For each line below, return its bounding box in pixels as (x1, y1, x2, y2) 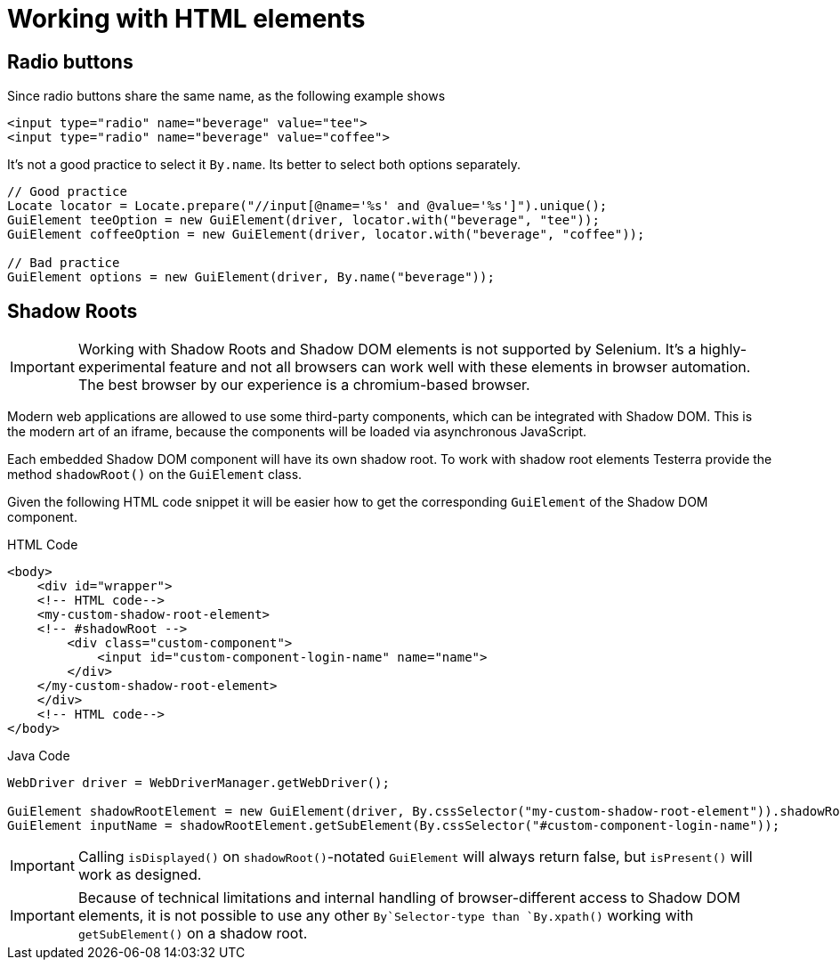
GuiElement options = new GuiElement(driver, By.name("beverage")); (7, 270, 495, 285)
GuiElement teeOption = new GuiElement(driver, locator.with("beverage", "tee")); (7, 213, 600, 228)
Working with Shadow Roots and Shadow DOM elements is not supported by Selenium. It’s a (77, 340, 697, 359)
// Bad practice (7, 256, 120, 271)
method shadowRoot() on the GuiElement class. (7, 467, 303, 483)
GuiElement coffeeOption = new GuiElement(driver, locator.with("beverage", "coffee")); (7, 227, 645, 242)
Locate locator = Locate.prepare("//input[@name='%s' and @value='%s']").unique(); (7, 199, 608, 214)
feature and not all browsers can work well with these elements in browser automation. (169, 358, 751, 377)
